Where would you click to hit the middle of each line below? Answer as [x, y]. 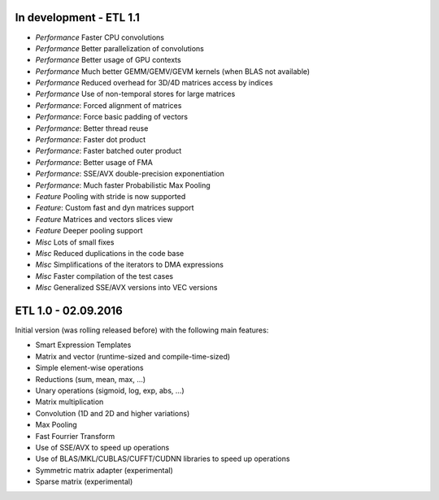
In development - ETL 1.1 [77, 17]
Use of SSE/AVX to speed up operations [102, 447]
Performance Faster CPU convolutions [100, 37]
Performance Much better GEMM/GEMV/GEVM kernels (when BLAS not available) [173, 71]
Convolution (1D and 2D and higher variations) [113, 413]
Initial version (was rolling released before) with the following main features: [142, 330]
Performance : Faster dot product [91, 140]
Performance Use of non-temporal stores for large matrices [135, 94]
